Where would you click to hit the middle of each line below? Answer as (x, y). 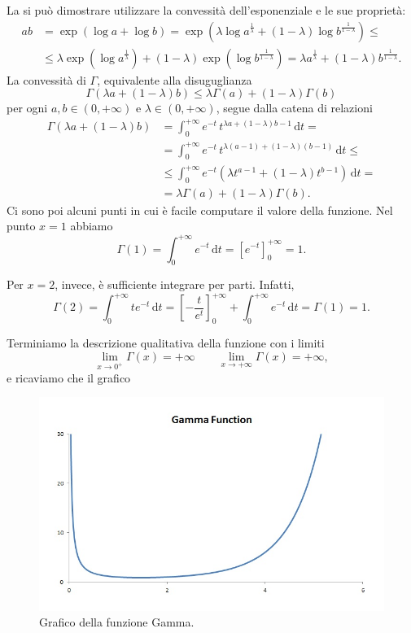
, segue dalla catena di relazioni (294, 108)
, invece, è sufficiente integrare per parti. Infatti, (175, 284)
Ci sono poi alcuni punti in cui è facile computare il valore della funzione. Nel (200, 210)
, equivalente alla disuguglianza (175, 79)
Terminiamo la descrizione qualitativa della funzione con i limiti (166, 343)
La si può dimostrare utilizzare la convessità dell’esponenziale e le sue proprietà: (206, 10)
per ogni (27, 108)
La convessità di (46, 79)
